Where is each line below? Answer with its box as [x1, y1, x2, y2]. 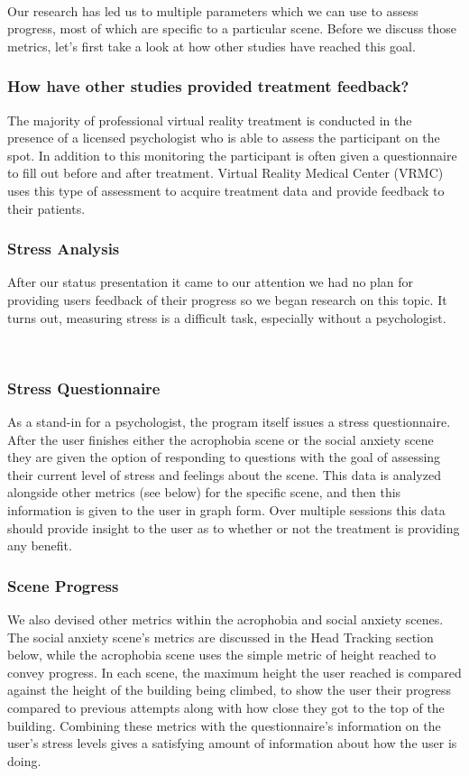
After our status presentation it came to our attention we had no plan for [7, 273, 413, 291]
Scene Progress [7, 574, 119, 596]
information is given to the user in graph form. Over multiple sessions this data [7, 500, 446, 519]
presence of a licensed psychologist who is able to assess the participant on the [7, 128, 440, 147]
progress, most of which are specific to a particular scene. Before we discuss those [7, 19, 457, 38]
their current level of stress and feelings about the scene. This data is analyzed [7, 465, 441, 484]
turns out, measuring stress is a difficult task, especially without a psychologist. [7, 308, 446, 327]
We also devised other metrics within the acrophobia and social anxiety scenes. [7, 609, 444, 628]
